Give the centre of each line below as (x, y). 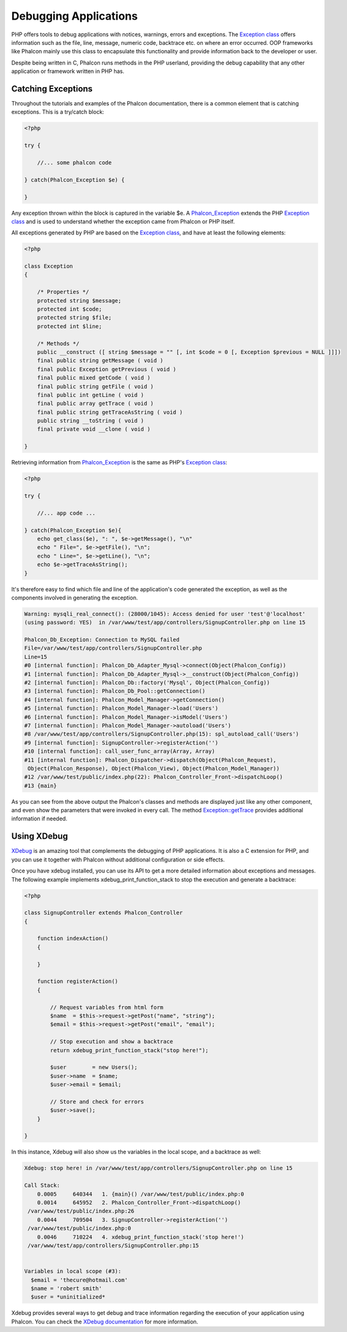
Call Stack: (42, 1185)
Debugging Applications (74, 16)
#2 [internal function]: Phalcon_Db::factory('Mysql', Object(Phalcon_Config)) (147, 683)
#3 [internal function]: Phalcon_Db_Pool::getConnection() (115, 691)
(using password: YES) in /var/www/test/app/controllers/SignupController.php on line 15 (165, 622)
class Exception (49, 266)
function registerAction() (78, 981)
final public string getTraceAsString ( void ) (110, 412)
